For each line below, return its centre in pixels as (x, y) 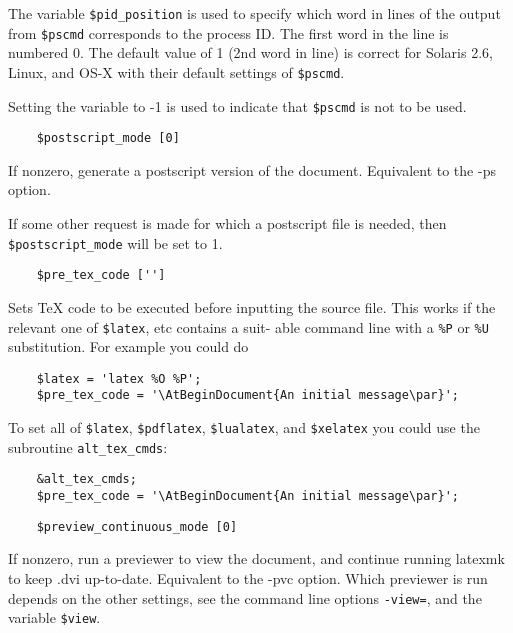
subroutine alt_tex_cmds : (88, 446)
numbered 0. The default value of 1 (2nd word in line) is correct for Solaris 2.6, (250, 52)
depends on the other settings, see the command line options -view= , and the (245, 597)
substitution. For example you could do (128, 346)
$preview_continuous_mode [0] (137, 526)
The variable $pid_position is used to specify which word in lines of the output (254, 13)
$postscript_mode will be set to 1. (115, 242)
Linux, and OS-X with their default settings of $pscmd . (176, 71)
